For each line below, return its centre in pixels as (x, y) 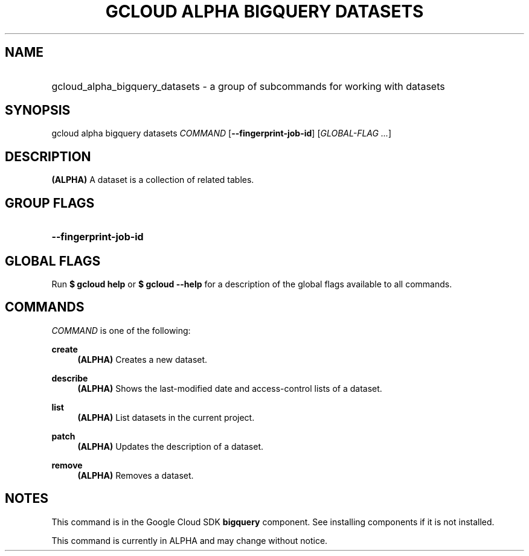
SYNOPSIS (38, 110)
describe (70, 378)
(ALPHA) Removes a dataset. (136, 475)
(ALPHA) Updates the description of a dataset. (171, 446)
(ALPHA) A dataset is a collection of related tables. (153, 180)
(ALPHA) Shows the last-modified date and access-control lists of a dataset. (230, 388)
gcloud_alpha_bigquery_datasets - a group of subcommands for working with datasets (248, 86)
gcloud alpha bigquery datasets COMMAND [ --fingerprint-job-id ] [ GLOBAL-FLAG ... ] (222, 133)
